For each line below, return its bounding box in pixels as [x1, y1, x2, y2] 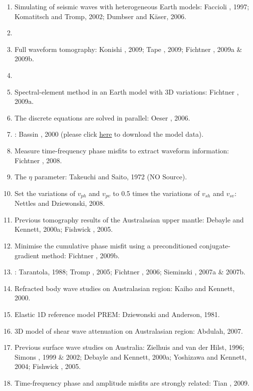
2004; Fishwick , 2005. [14, 361, 81, 371]
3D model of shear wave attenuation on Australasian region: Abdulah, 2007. [14, 325, 243, 336]
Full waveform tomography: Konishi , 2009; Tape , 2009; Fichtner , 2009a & [14, 44, 242, 54]
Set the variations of [14, 188, 76, 198]
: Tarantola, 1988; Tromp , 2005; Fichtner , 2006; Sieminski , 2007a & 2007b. [14, 267, 246, 277]
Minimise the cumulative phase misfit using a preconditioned [14, 240, 197, 250]
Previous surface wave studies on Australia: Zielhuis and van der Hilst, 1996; [14, 342, 245, 352]
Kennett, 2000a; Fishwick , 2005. [14, 224, 113, 234]
